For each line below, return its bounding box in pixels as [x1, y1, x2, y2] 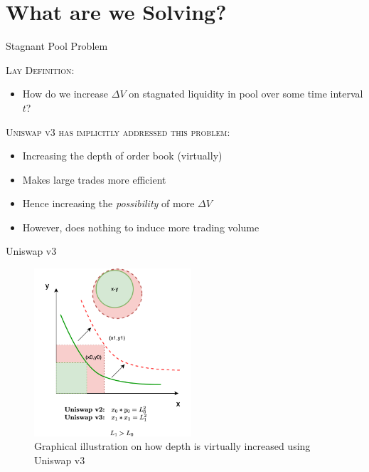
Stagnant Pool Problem [6, 38, 108, 53]
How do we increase [22, 86, 109, 101]
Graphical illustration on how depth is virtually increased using [34, 439, 311, 453]
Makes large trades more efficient [22, 172, 166, 187]
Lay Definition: [6, 62, 75, 77]
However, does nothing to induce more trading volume [22, 219, 260, 234]
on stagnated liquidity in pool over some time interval [129, 86, 363, 101]
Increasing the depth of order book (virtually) [22, 148, 223, 163]
